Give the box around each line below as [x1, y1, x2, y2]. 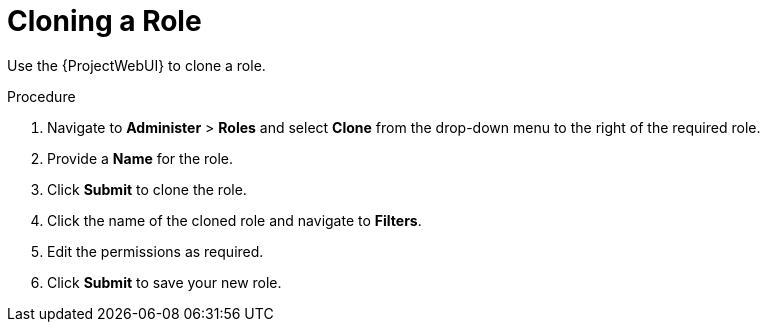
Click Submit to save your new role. [47, 273, 282, 291]
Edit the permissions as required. [47, 242, 264, 260]
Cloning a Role [7, 4, 202, 38]
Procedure [7, 87, 76, 105]
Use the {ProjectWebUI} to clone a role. [7, 56, 266, 74]
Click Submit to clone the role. [47, 180, 247, 198]
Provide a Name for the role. [47, 149, 234, 167]
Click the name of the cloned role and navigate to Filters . [47, 211, 422, 229]
